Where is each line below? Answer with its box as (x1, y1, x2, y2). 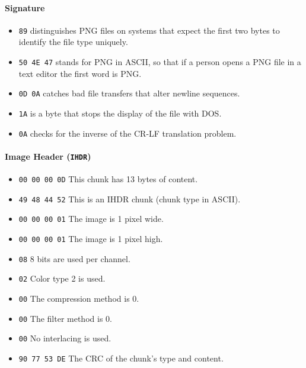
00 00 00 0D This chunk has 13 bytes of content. (18, 173, 198, 185)
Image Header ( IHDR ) (5, 150, 91, 162)
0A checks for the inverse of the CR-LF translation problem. (18, 127, 237, 139)
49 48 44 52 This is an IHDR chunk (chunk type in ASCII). (18, 192, 241, 205)
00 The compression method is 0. (18, 292, 139, 305)
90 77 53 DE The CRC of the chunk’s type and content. (18, 352, 224, 364)
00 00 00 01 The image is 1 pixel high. (18, 233, 163, 245)
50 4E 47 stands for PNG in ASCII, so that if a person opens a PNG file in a (18, 56, 301, 68)
